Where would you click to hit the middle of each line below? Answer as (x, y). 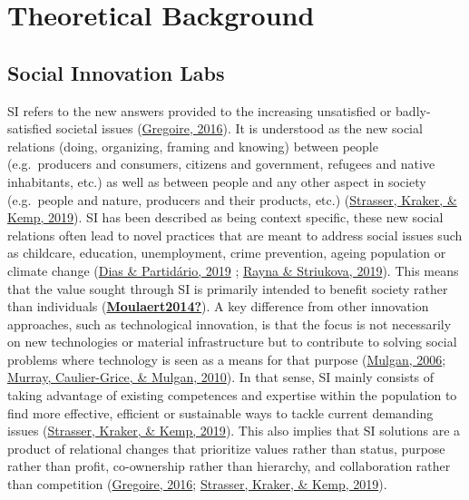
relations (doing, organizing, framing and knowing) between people (193, 146)
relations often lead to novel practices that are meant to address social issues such (235, 235)
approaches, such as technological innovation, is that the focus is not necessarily (230, 324)
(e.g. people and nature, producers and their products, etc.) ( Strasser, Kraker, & (232, 199)
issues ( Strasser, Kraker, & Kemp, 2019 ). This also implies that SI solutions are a (234, 431)
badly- (413, 110)
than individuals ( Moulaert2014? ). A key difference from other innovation (218, 306)
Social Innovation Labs (116, 72)
